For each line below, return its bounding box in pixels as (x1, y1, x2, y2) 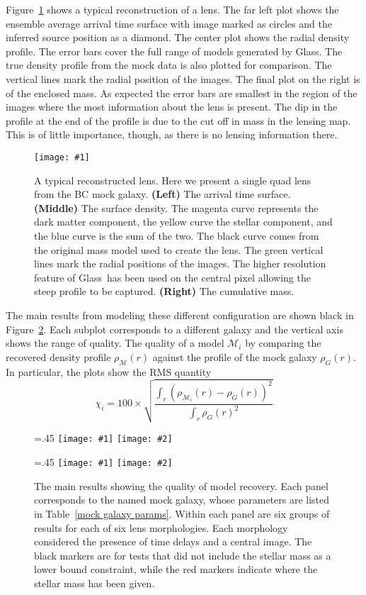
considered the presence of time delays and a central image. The (34, 534, 312, 549)
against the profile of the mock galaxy (152, 349, 317, 364)
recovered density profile (6, 349, 111, 364)
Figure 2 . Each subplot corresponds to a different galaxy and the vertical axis (6, 321, 343, 336)
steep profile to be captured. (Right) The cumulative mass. (34, 284, 294, 299)
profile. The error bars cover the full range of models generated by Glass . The (6, 43, 343, 58)
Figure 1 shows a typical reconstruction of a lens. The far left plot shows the (6, 2, 339, 16)
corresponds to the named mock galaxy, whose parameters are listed (34, 492, 330, 507)
